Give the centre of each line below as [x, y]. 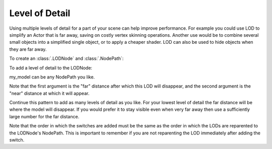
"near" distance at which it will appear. [49, 93]
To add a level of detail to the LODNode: [51, 67]
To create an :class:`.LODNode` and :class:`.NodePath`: [66, 58]
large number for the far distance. [44, 116]
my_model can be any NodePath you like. [52, 77]
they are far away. [28, 49]
